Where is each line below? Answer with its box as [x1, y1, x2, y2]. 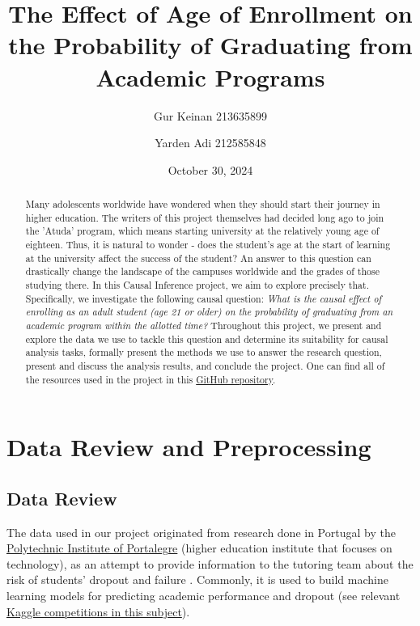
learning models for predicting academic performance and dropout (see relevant [6, 587, 401, 604]
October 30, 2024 [168, 161, 253, 178]
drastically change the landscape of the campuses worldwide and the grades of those [25, 264, 380, 278]
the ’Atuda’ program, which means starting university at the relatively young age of [25, 224, 380, 238]
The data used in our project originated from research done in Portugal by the [6, 523, 396, 540]
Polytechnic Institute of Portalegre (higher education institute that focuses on [6, 539, 392, 556]
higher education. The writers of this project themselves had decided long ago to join [25, 210, 384, 224]
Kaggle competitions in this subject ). [6, 603, 190, 620]
